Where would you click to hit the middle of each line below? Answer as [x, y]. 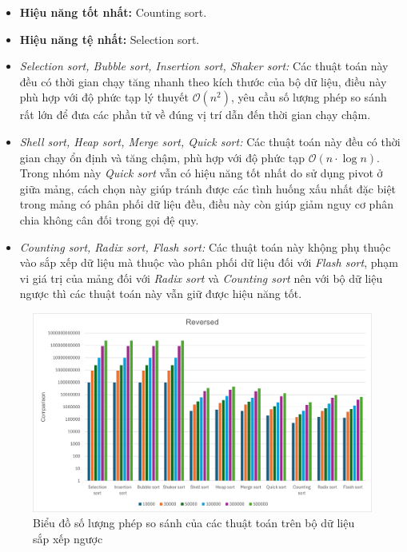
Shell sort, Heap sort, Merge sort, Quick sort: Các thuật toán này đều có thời [210, 141]
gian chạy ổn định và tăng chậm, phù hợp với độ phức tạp [162, 157]
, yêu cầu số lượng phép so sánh [309, 97]
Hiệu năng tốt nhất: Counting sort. [113, 12]
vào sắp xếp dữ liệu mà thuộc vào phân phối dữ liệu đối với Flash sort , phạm [209, 262]
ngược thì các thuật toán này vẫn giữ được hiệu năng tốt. [161, 294]
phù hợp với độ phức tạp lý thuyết [104, 97]
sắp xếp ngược [68, 538]
